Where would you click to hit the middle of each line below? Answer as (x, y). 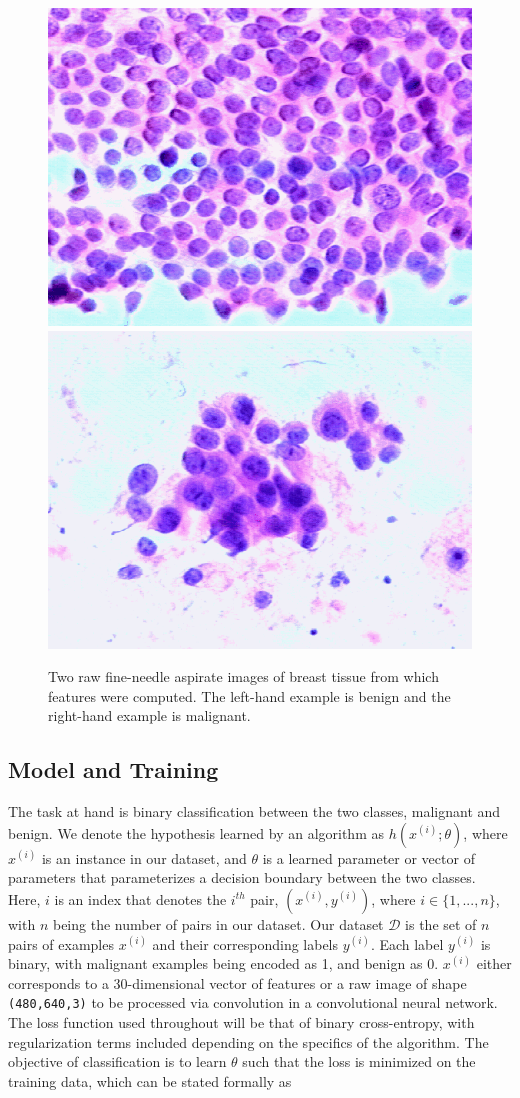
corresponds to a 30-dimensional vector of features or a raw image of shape (237, 982)
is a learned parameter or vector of (368, 857)
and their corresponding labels (245, 943)
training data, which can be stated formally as (150, 1080)
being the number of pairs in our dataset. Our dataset (218, 923)
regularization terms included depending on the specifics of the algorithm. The (248, 1041)
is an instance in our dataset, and (144, 857)
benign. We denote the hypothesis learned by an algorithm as (196, 832)
